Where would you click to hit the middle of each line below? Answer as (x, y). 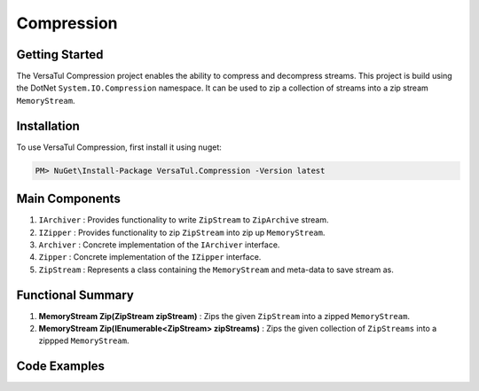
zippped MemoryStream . (84, 340)
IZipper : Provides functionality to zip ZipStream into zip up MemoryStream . (182, 232)
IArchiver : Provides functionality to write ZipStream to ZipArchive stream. (184, 220)
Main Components (69, 199)
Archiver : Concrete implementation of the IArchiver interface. (159, 245)
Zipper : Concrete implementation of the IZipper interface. (150, 257)
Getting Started (60, 55)
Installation (48, 125)
